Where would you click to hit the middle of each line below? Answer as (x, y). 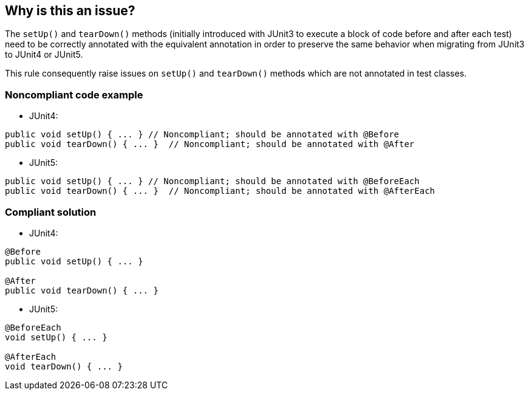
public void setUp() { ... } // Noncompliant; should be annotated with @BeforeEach (212, 181)
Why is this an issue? (70, 11)
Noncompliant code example (74, 94)
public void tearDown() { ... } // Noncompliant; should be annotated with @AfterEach (220, 191)
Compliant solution (51, 212)
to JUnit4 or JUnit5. (44, 55)
